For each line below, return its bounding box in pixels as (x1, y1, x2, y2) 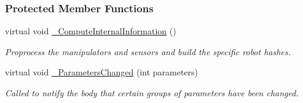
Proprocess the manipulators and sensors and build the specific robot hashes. (5, 45, 291, 58)
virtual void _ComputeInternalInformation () (5, 25, 176, 37)
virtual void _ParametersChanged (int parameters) (5, 66, 199, 78)
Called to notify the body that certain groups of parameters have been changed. (5, 86, 299, 99)
